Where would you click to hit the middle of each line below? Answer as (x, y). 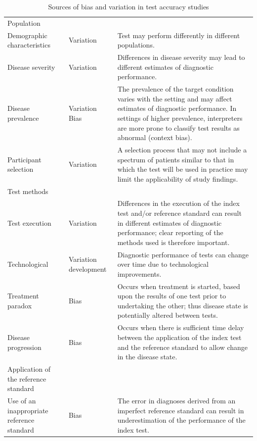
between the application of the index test (179, 337)
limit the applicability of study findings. (178, 178)
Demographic (27, 35)
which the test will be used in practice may (183, 169)
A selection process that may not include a (182, 149)
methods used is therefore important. (173, 242)
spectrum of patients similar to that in (176, 159)
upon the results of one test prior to (172, 296)
